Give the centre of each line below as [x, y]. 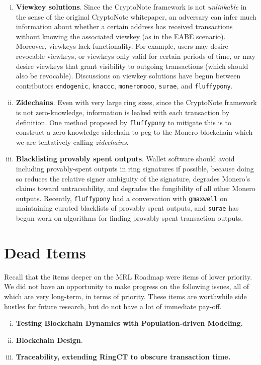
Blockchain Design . [49, 340]
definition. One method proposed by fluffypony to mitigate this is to [123, 122]
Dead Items [45, 252]
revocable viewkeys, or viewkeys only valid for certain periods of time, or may [136, 56]
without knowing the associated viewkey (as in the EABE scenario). [121, 36]
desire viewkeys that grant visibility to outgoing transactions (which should [132, 66]
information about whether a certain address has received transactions [124, 26]
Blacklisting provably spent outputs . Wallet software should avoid [125, 159]
